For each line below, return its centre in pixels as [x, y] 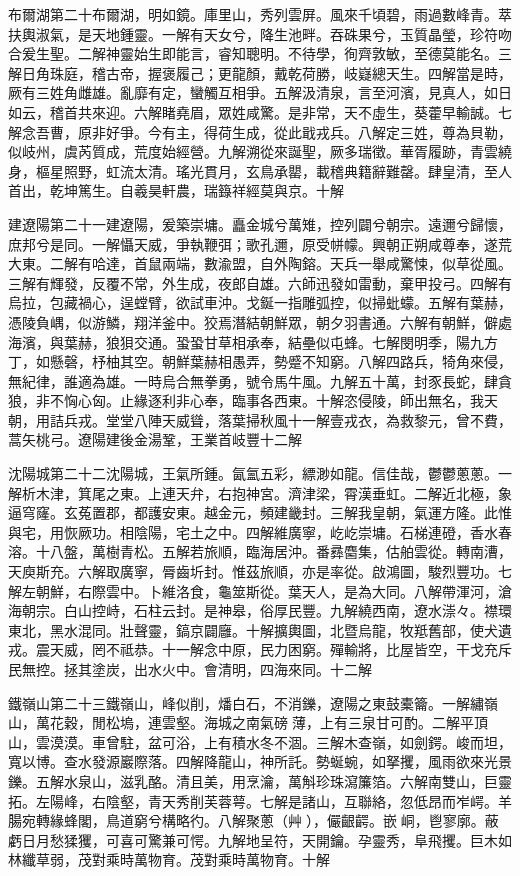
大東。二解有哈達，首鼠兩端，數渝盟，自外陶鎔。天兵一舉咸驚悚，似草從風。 [260, 263]
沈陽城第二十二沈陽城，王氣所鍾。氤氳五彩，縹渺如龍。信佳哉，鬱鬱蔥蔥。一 [260, 473]
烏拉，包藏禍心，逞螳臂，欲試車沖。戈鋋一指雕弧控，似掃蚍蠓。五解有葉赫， [260, 302]
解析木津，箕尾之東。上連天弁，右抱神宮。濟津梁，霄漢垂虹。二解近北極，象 [260, 492]
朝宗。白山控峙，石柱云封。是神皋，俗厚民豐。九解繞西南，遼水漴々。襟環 [266, 610]
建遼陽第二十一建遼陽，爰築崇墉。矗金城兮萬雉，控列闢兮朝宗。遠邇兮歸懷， [260, 223]
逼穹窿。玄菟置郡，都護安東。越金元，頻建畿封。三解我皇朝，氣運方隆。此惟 [260, 512]
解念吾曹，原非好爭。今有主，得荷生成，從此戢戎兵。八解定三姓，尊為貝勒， [260, 131]
